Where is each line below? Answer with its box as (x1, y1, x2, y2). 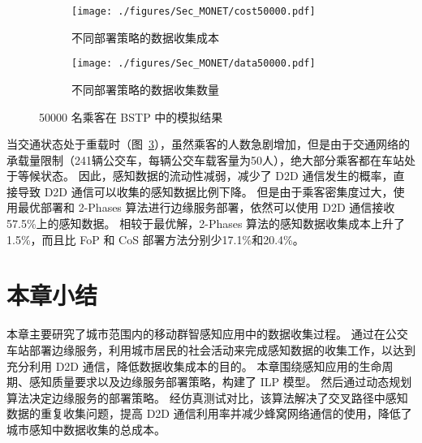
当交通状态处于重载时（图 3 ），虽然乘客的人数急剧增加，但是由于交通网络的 (6, 135, 410, 153)
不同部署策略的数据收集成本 (71, 28, 219, 45)
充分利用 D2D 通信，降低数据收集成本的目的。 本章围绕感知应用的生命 (6, 357, 382, 374)
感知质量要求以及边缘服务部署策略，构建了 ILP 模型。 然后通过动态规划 (28, 373, 412, 390)
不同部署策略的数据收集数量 (71, 80, 219, 97)
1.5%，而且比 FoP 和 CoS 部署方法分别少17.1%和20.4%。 (6, 230, 304, 247)
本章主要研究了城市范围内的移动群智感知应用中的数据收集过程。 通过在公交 (6, 325, 408, 342)
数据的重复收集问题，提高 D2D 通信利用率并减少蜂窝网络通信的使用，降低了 (6, 405, 412, 422)
